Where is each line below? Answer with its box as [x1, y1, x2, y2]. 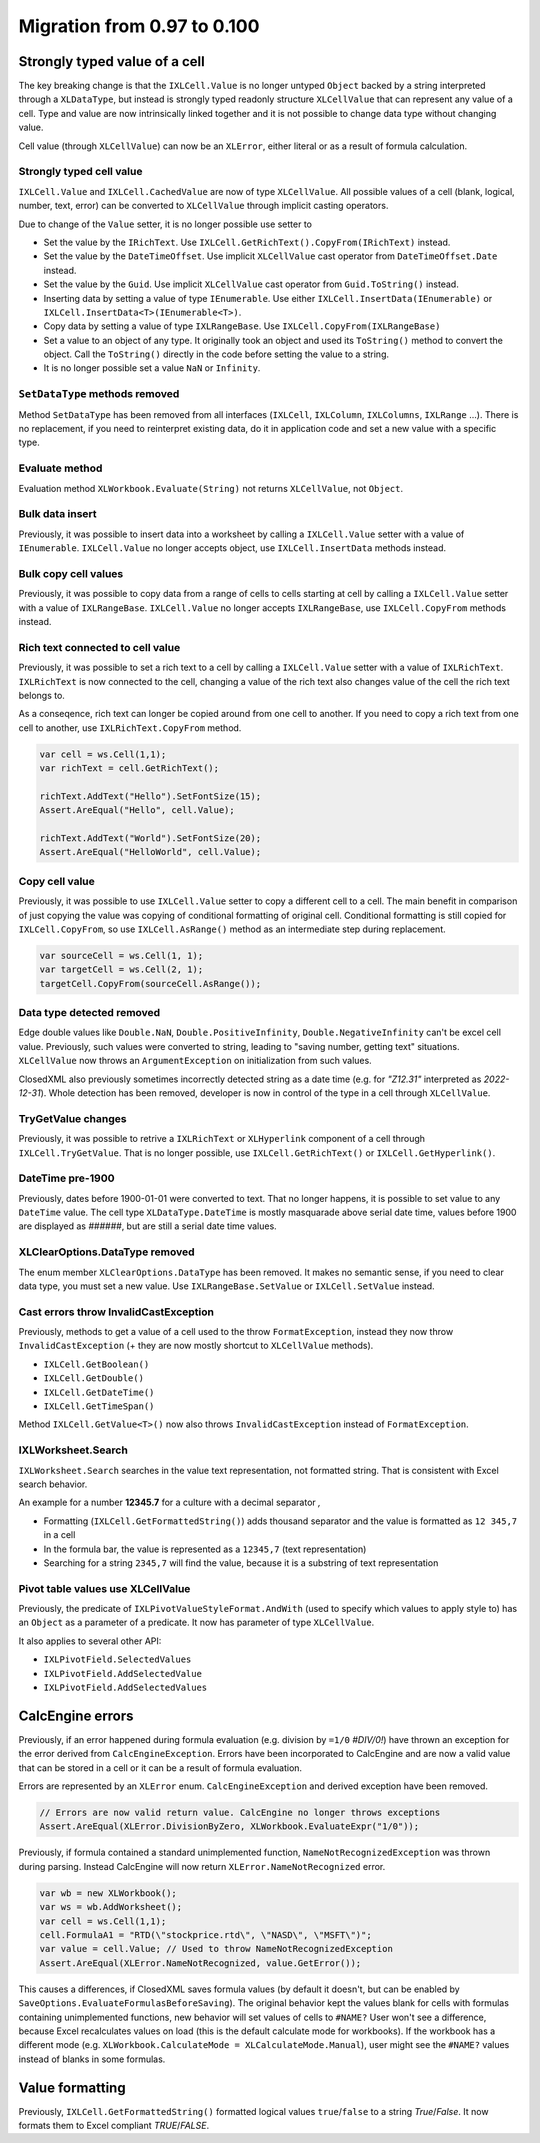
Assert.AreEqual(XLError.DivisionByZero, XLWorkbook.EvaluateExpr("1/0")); [39, 1821, 420, 1832]
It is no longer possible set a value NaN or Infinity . [43, 362, 261, 374]
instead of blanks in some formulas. [18, 2053, 166, 2065]
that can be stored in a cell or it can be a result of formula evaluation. [18, 1761, 303, 1774]
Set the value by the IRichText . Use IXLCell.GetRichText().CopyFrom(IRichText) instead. [43, 236, 451, 248]
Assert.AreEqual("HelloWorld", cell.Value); [39, 846, 262, 858]
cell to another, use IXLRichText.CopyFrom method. [18, 721, 242, 734]
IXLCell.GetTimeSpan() [43, 1401, 155, 1412]
